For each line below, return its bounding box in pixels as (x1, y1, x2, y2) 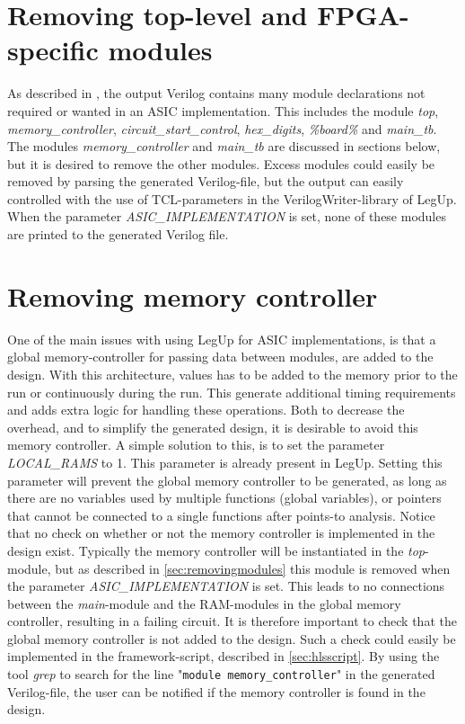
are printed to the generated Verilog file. (7, 225, 229, 244)
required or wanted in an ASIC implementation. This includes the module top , (7, 101, 439, 120)
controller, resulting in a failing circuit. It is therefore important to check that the (7, 612, 457, 630)
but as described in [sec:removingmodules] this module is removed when (55, 559, 451, 577)
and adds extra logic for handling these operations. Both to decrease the (7, 400, 405, 419)
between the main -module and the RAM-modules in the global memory (7, 594, 401, 612)
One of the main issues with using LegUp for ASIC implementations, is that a (7, 329, 436, 348)
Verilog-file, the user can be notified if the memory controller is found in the (7, 682, 426, 701)
